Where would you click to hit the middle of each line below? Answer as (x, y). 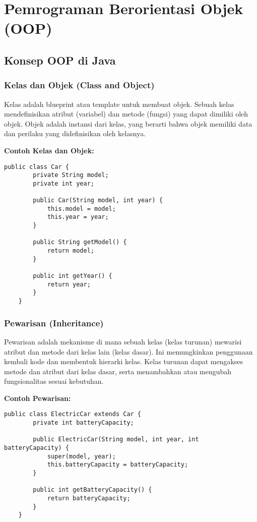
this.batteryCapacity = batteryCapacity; (118, 465)
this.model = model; (81, 209)
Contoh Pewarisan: (38, 398)
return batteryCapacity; (89, 499)
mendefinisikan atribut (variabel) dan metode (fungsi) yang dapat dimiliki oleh (126, 114)
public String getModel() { (80, 242)
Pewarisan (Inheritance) (54, 323)
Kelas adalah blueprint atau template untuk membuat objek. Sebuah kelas (119, 104)
